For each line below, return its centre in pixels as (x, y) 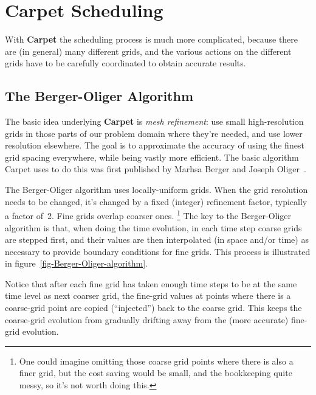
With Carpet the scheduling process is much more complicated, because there (152, 39)
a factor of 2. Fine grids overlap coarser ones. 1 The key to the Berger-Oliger (148, 215)
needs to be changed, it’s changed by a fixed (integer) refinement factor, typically (156, 201)
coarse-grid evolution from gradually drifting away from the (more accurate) (147, 319)
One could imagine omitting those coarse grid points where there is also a (156, 361)
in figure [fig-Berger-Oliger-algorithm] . (76, 263)
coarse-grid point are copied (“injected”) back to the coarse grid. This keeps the (153, 308)
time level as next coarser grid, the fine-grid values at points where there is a (148, 295)
